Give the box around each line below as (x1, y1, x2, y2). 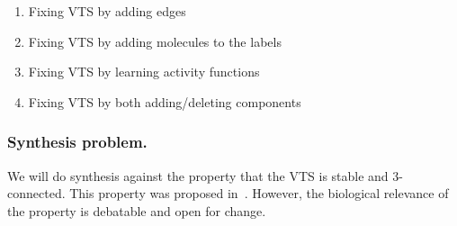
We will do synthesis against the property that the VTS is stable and (7, 166, 389, 185)
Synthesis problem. (7, 131, 148, 153)
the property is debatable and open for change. (7, 201, 266, 220)
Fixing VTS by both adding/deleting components (28, 92, 301, 111)
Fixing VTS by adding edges (28, 2, 186, 20)
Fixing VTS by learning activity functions (28, 62, 260, 81)
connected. (7, 184, 66, 203)
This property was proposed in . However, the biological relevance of (69, 184, 449, 203)
